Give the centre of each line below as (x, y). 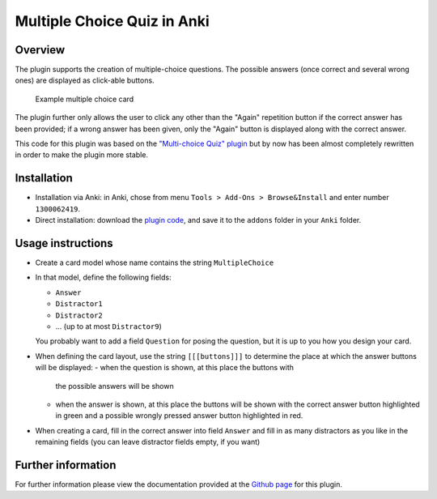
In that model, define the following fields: (103, 277)
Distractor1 (79, 304)
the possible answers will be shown (115, 386)
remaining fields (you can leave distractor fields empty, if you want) (148, 442)
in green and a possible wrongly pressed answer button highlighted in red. (179, 416)
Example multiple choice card (85, 99)
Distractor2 (79, 315)
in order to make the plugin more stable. (82, 155)
